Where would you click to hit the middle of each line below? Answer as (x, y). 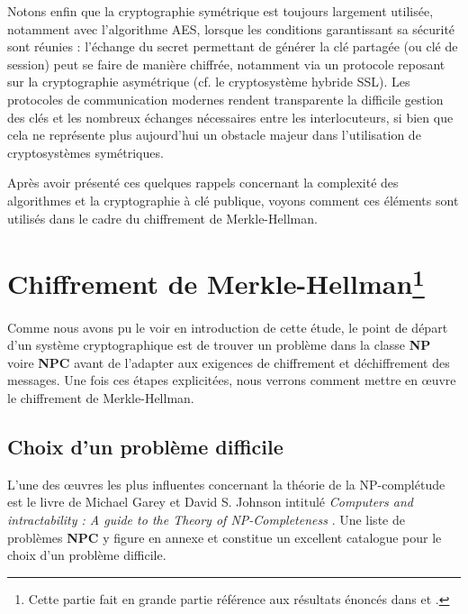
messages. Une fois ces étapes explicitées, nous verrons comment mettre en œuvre (232, 380)
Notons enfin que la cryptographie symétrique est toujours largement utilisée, (220, 11)
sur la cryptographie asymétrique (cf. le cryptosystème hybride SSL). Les (209, 82)
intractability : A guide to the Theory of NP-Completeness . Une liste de (206, 519)
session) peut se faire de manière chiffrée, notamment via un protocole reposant (226, 64)
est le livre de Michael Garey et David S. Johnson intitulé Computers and (210, 502)
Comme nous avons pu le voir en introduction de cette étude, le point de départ (228, 327)
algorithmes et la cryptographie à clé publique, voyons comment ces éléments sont (233, 200)
